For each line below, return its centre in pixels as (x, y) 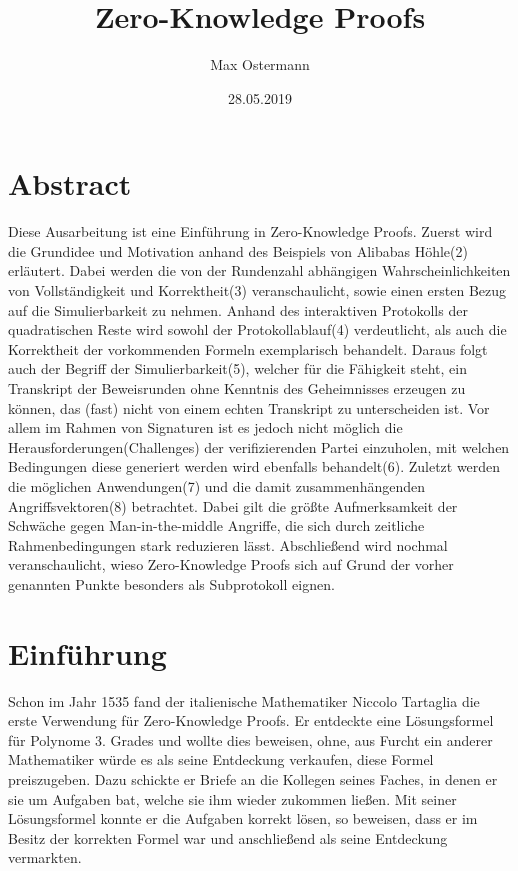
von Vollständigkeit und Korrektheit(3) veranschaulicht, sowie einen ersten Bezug (257, 290)
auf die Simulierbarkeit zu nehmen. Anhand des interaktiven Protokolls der (238, 309)
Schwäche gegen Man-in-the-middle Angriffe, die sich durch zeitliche (216, 525)
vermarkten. (45, 857)
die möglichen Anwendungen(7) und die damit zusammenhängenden (216, 485)
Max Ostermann (260, 64)
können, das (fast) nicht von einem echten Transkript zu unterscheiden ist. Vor (249, 407)
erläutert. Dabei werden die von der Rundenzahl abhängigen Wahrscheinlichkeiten (259, 270)
